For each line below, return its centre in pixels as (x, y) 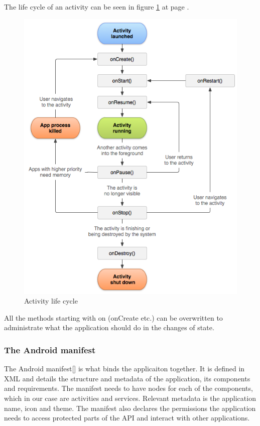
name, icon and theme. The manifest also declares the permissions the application (130, 408)
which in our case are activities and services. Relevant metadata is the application (130, 398)
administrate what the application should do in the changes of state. (109, 327)
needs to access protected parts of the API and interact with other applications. (127, 418)
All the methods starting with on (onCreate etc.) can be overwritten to (113, 317)
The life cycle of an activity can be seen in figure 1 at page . (97, 7)
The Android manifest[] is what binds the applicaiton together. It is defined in (124, 369)
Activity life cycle (51, 301)
